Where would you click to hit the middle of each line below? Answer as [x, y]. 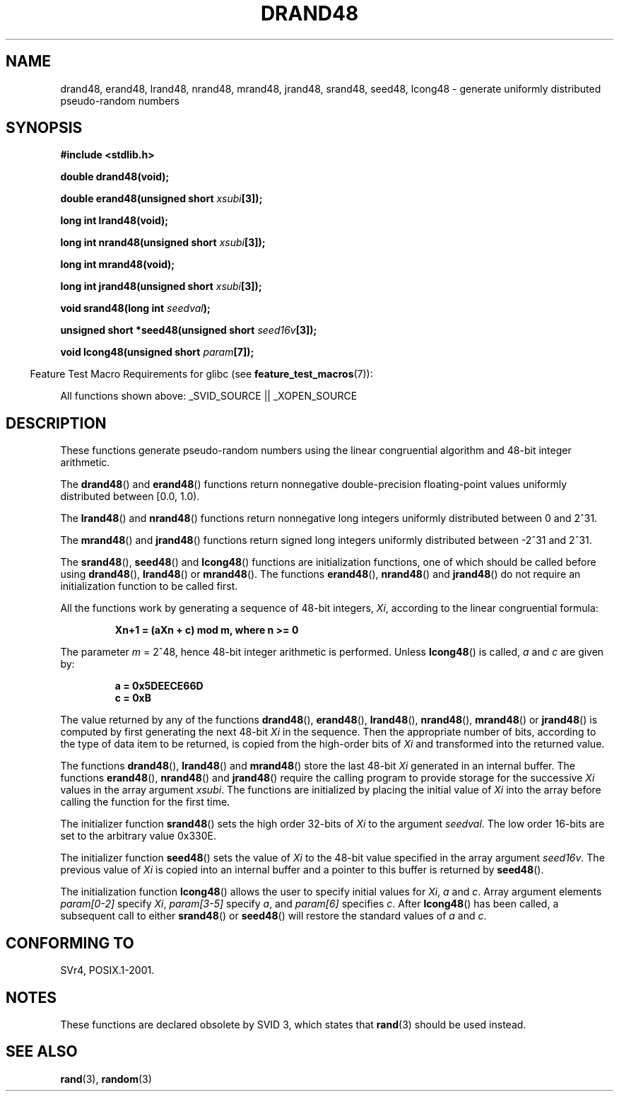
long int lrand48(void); [114, 221]
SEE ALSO [42, 1052]
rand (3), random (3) [106, 1079]
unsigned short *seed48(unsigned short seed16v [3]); [189, 330]
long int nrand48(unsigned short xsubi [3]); [163, 243]
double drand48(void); [115, 177]
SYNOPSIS [44, 128]
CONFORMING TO [70, 943]
